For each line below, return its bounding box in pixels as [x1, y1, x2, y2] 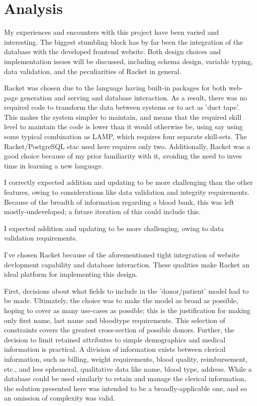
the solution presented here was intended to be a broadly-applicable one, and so [4, 383, 247, 393]
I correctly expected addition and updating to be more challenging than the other [4, 177, 253, 187]
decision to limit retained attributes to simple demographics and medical [4, 334, 226, 344]
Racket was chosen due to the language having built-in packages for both [4, 82, 227, 93]
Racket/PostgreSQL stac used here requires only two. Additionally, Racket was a [4, 141, 251, 151]
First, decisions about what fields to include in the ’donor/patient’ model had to [4, 285, 249, 296]
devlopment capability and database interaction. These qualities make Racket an [4, 259, 250, 269]
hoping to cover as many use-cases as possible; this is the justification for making [4, 305, 251, 315]
